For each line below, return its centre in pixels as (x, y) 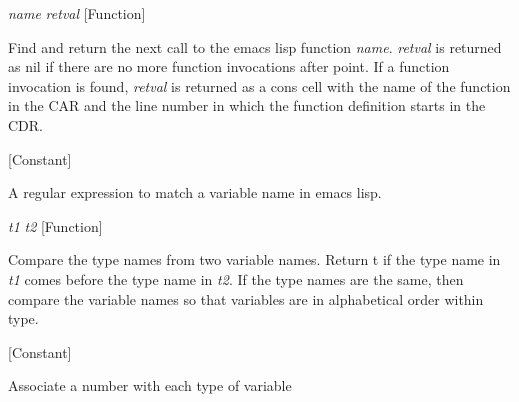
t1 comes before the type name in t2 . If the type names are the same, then (236, 278)
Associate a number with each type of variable (150, 385)
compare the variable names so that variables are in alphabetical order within (246, 298)
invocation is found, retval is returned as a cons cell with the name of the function (259, 85)
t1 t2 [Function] (55, 225)
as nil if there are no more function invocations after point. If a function (229, 66)
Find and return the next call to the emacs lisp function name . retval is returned (255, 46)
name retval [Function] (77, 13)
